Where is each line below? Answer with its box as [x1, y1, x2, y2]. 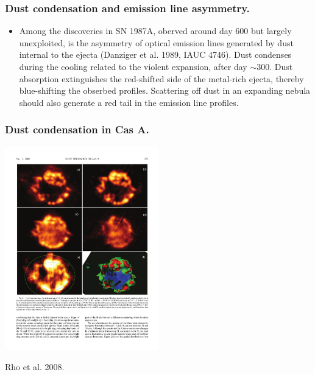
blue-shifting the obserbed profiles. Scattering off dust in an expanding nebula [19, 84, 311, 97]
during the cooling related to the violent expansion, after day [19, 60, 247, 72]
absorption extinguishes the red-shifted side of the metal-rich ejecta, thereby [19, 72, 304, 85]
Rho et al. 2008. [5, 360, 65, 373]
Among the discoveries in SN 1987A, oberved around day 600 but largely [19, 24, 292, 37]
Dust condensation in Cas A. [5, 122, 149, 137]
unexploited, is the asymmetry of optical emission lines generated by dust [19, 36, 294, 49]
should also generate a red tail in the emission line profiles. [19, 96, 239, 108]
